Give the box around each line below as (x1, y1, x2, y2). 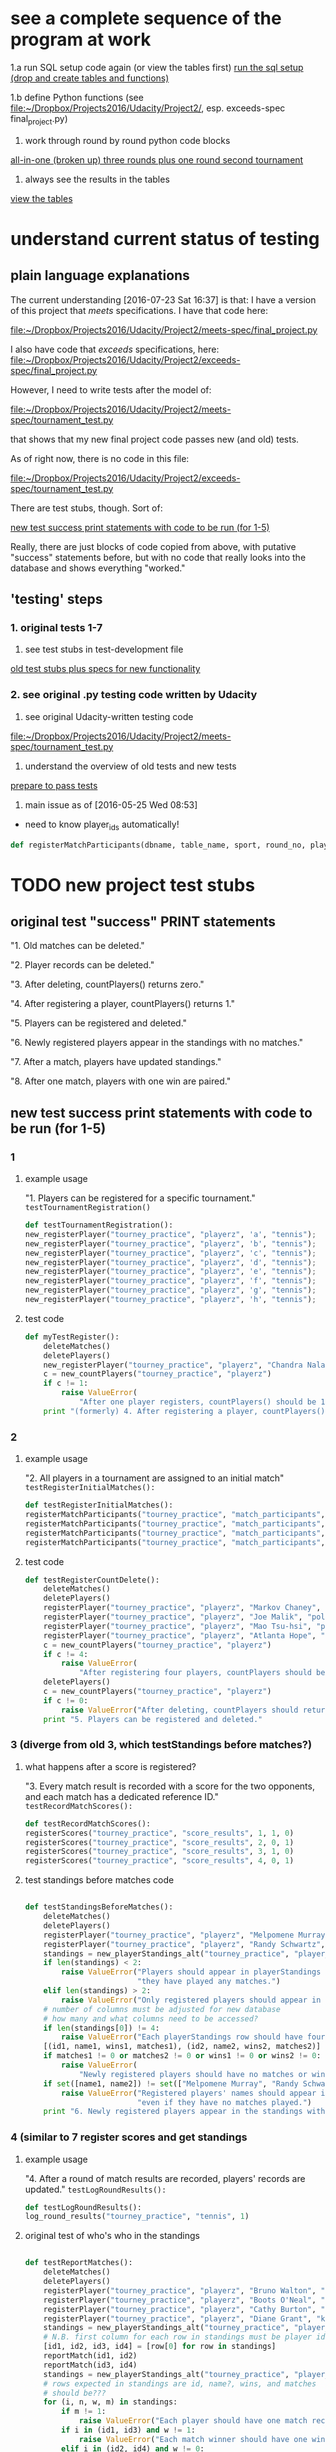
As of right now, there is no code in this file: (10, 452, 190, 464)
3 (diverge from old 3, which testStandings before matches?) (10, 1738, 313, 1752)
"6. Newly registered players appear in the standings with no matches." (10, 1037, 304, 1049)
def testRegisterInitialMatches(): (24, 1500, 174, 1511)
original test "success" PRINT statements (10, 913, 276, 930)
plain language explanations (10, 267, 190, 284)
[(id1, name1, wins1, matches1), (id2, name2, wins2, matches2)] (43, 2042, 322, 2052)
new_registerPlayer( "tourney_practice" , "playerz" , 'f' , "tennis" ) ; (24, 1276, 317, 1286)
